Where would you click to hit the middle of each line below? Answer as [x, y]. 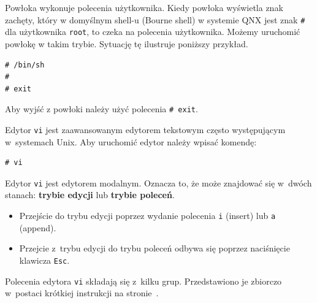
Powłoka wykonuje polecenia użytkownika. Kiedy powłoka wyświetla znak [144, 7]
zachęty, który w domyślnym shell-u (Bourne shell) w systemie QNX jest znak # [155, 19]
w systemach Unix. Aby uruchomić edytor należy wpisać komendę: [131, 141]
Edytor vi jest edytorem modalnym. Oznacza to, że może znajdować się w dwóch [158, 182]
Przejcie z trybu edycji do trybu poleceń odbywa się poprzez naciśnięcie [155, 248]
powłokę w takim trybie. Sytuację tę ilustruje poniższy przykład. [127, 43]
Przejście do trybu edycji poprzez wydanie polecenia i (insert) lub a [147, 216]
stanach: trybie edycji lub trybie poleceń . [90, 195]
